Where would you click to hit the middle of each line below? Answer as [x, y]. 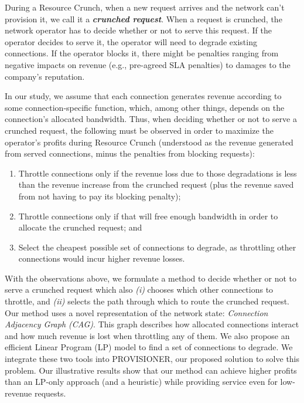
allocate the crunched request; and [80, 227]
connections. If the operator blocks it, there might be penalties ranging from [142, 53]
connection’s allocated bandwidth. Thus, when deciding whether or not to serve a [151, 119]
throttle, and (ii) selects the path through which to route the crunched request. [147, 301]
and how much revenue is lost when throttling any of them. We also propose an [147, 335]
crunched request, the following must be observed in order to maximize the [139, 130]
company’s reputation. [45, 76]
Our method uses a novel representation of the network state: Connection [136, 312]
